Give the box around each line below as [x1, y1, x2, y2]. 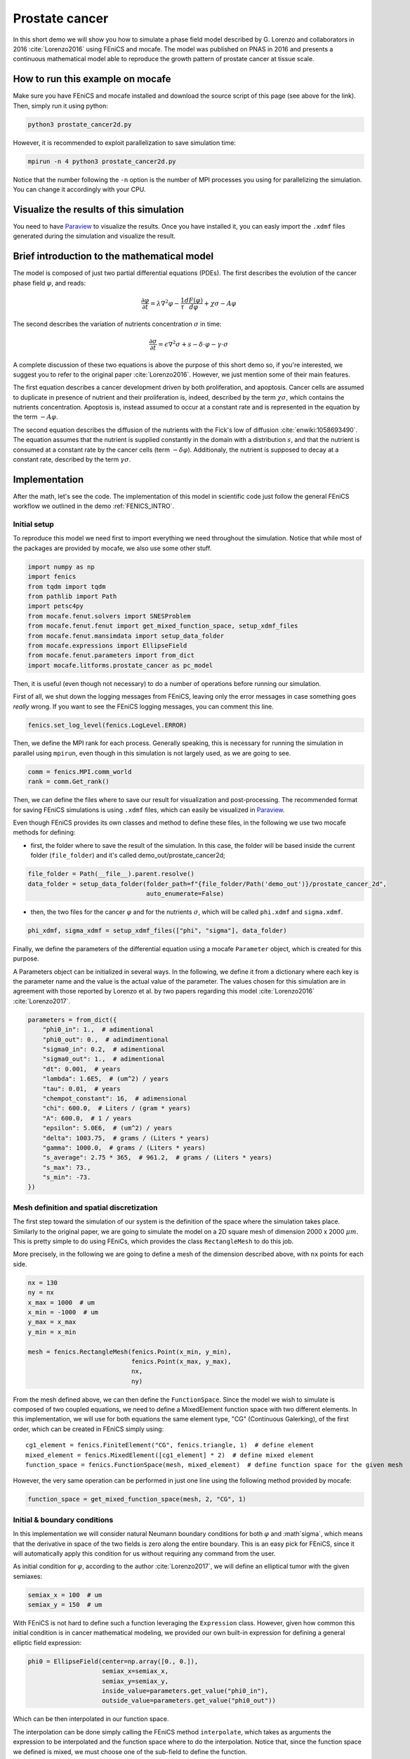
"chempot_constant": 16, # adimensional [42, 1094, 187, 1103]
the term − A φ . [13, 412, 59, 421]
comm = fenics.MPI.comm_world [27, 768, 132, 775]
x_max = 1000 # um [27, 1298, 95, 1307]
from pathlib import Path [27, 592, 117, 601]
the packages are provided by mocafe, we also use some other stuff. [13, 544, 212, 552]
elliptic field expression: [13, 1638, 82, 1646]
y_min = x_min [27, 1328, 77, 1336]
